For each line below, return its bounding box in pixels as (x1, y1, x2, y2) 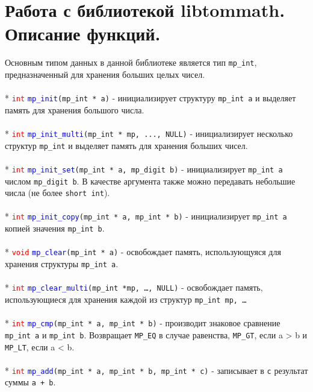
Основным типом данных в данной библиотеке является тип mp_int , (5, 56, 257, 69)
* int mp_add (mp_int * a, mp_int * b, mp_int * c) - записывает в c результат (5, 364, 308, 376)
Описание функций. (5, 21, 161, 46)
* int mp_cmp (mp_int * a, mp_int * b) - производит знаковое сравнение (5, 317, 280, 329)
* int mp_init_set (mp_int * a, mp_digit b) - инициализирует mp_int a (5, 162, 283, 175)
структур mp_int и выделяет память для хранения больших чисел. (5, 139, 248, 151)
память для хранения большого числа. (5, 103, 144, 116)
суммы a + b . (5, 376, 56, 388)
